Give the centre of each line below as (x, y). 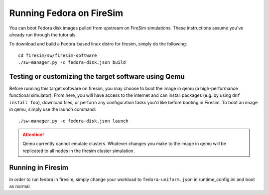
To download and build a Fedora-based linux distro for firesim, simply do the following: (98, 44)
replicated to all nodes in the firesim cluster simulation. (79, 151)
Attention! (33, 134)
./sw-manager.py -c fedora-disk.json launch (73, 121)
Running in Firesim (39, 167)
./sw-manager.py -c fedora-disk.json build (72, 63)
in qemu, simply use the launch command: (53, 109)
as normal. (20, 187)
